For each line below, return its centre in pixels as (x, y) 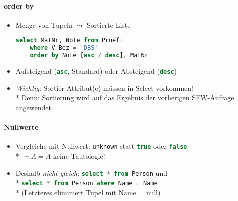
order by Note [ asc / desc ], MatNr (89, 56)
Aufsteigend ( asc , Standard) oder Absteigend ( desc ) (96, 71)
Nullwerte (21, 127)
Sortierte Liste (109, 25)
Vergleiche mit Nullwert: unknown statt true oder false (101, 146)
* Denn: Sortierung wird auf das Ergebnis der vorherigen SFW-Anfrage (125, 98)
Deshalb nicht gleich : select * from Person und (91, 172)
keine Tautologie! (79, 155)
